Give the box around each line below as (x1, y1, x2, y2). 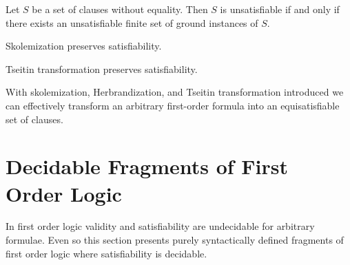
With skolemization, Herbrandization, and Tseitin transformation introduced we (6, 85, 344, 99)
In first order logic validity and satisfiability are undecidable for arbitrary (6, 219, 315, 233)
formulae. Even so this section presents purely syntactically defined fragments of (6, 233, 344, 247)
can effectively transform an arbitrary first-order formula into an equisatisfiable (6, 98, 340, 112)
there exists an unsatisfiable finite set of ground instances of (6, 15, 258, 30)
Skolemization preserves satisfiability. (6, 39, 162, 53)
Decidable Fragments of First (6, 152, 289, 180)
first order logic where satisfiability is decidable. (6, 246, 207, 260)
